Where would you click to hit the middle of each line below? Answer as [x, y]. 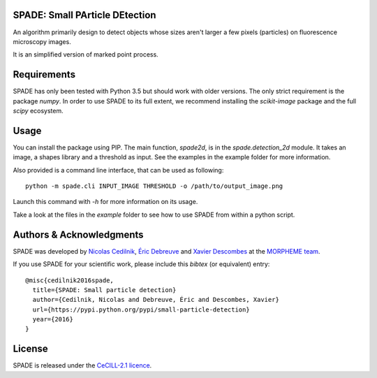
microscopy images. [42, 41]
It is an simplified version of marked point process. [86, 54]
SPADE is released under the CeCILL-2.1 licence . [82, 365]
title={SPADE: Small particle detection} [104, 290]
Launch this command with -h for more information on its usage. [105, 202]
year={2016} [53, 319]
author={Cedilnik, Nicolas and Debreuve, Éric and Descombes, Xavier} [156, 300]
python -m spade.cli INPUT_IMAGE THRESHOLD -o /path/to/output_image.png [154, 186]
